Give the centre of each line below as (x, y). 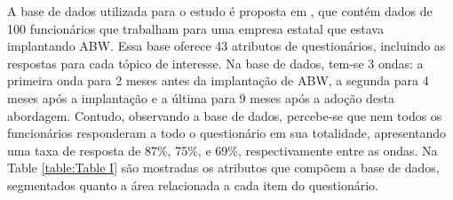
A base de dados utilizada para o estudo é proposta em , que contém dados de (220, 11)
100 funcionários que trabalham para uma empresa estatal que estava (195, 28)
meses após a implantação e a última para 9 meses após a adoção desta (201, 97)
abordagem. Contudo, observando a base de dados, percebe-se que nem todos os (225, 115)
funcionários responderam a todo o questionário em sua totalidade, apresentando (227, 133)
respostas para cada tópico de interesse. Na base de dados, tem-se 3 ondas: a (215, 63)
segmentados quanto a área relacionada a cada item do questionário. (193, 184)
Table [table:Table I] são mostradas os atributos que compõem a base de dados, (223, 168)
